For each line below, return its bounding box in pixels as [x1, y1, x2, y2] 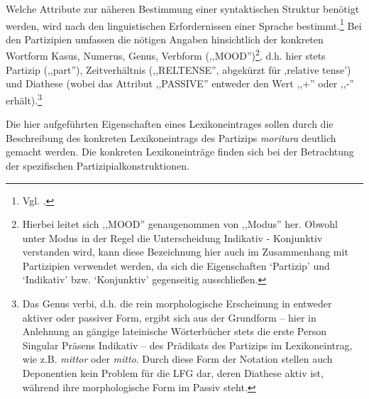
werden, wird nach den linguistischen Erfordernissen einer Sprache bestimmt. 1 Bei [6, 16, 362, 33]
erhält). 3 [6, 90, 43, 107]
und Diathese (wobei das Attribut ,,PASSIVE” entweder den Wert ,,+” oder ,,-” [6, 76, 354, 91]
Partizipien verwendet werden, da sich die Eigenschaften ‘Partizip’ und [22, 258, 330, 273]
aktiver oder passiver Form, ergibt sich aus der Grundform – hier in [22, 310, 316, 324]
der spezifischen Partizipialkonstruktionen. [6, 158, 189, 173]
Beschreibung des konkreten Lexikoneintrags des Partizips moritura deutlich [6, 130, 336, 145]
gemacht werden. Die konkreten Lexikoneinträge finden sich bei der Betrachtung [6, 144, 354, 159]
